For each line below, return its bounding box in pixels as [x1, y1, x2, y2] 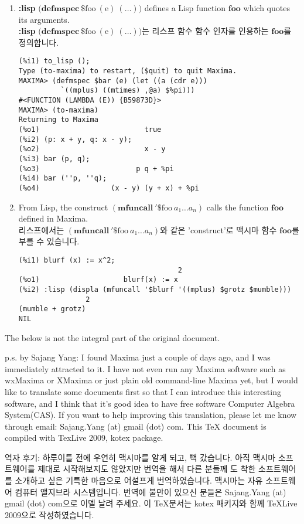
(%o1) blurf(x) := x [18, 275, 178, 284]
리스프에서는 [18, 223, 64, 236]
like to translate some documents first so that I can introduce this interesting [5, 385, 281, 397]
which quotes [243, 2, 290, 13]
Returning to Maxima [18, 115, 98, 124]
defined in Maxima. [18, 212, 88, 224]
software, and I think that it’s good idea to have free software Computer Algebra [5, 397, 295, 409]
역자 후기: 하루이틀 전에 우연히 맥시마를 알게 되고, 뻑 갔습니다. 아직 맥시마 [5, 451, 276, 463]
